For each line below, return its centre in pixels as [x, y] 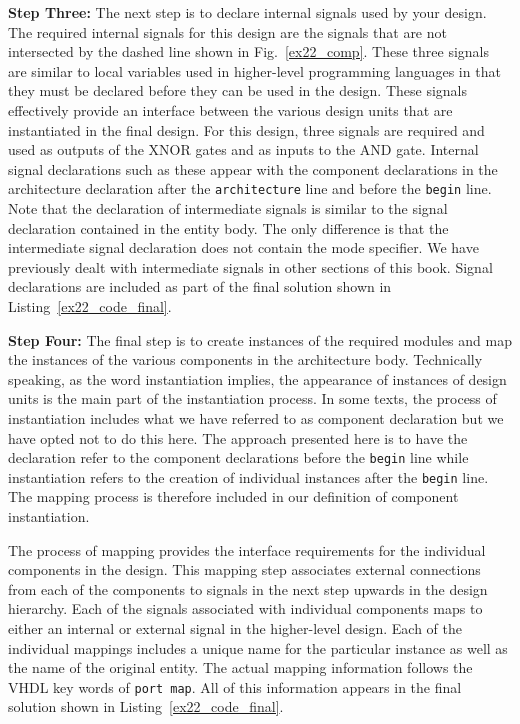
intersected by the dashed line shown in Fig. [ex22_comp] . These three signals [248, 51]
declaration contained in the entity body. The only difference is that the [228, 227]
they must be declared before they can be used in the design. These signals [238, 90]
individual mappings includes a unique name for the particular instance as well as [258, 647]
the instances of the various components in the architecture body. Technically [245, 359]
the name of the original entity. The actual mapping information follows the [240, 667]
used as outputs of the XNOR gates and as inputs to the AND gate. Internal [243, 149]
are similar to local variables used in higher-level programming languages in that [254, 70]
